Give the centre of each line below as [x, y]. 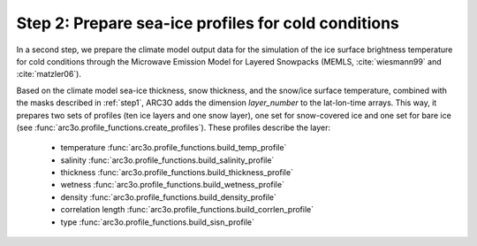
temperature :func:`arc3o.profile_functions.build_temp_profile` [174, 148]
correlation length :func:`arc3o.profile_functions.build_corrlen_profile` [187, 210]
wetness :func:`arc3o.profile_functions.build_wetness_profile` [172, 185]
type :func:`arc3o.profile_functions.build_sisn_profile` [158, 222]
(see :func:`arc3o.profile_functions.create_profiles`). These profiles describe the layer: [174, 127]
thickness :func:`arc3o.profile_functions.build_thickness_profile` [177, 173]
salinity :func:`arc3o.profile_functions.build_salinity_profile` [167, 160]
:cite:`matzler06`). [49, 74]
